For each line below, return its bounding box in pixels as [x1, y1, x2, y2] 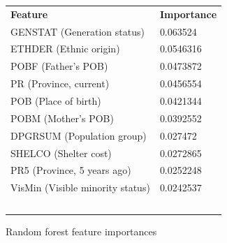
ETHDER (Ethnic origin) [10, 41, 120, 56]
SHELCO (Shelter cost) [10, 145, 112, 160]
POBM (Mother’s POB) [10, 110, 114, 125]
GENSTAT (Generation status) [10, 24, 145, 38]
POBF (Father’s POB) [10, 59, 108, 73]
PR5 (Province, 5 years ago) [10, 163, 131, 177]
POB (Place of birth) [10, 93, 101, 108]
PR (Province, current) [10, 76, 110, 91]
